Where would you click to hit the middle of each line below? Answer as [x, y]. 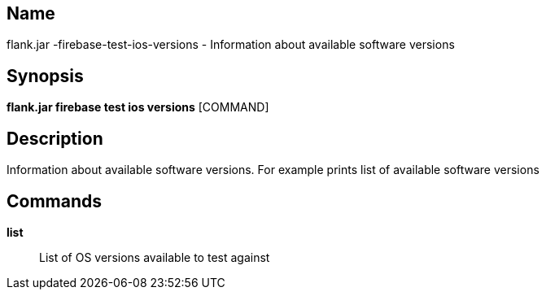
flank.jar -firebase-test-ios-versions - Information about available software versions [231, 45]
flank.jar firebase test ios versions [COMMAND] [138, 107]
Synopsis [45, 76]
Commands [55, 201]
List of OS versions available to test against [155, 257]
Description [55, 138]
